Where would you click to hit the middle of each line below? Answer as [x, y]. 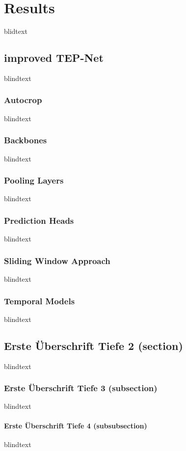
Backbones [26, 140]
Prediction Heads [39, 220]
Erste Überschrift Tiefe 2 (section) [93, 345]
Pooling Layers [34, 180]
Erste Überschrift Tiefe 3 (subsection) [81, 388]
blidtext [16, 31]
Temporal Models [40, 301]
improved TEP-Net [54, 58]
